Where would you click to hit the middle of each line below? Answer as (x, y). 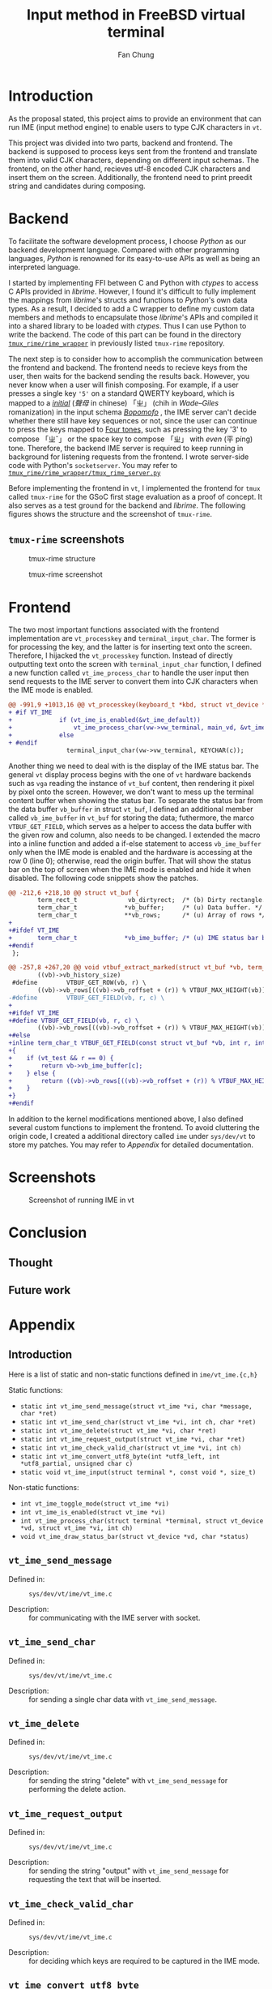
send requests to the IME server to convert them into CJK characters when (134, 681)
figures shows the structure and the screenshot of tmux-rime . (110, 513)
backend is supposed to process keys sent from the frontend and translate (133, 151)
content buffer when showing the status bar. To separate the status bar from (136, 800)
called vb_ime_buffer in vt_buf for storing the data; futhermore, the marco (132, 818)
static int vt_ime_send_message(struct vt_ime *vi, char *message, (136, 1406)
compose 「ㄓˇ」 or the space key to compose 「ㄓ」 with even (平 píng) (131, 439)
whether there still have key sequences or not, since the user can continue (133, 420)
